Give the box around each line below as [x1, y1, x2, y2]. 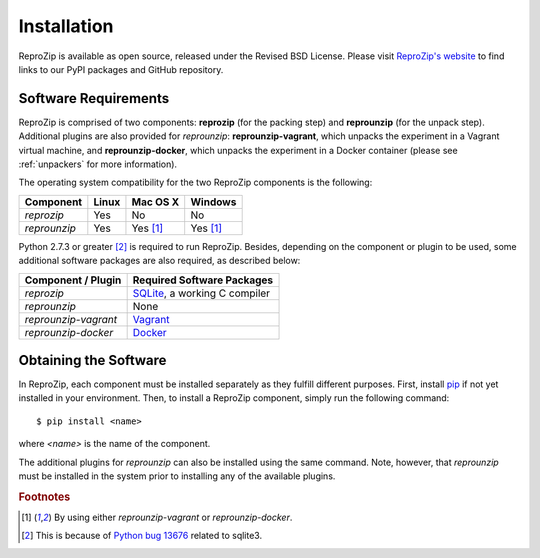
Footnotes [18, 490, 71, 504]
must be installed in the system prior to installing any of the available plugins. [18, 470, 336, 482]
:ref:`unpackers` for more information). [18, 158, 178, 170]
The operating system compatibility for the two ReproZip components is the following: [18, 176, 373, 189]
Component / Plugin [24, 273, 122, 287]
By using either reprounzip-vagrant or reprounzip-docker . [53, 511, 293, 524]
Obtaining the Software [18, 352, 167, 369]
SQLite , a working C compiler [132, 286, 270, 300]
